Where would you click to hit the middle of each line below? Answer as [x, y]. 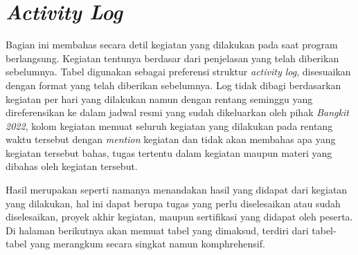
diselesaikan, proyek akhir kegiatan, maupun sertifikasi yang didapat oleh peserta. [179, 217]
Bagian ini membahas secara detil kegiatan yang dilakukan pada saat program [172, 45]
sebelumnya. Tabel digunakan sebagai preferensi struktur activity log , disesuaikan [178, 72]
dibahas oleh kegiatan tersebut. [72, 166]
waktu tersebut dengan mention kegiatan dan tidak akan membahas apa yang [171, 139]
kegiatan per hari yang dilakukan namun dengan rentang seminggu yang [159, 98]
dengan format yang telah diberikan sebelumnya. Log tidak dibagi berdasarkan [173, 85]
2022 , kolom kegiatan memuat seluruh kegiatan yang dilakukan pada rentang [169, 125]
